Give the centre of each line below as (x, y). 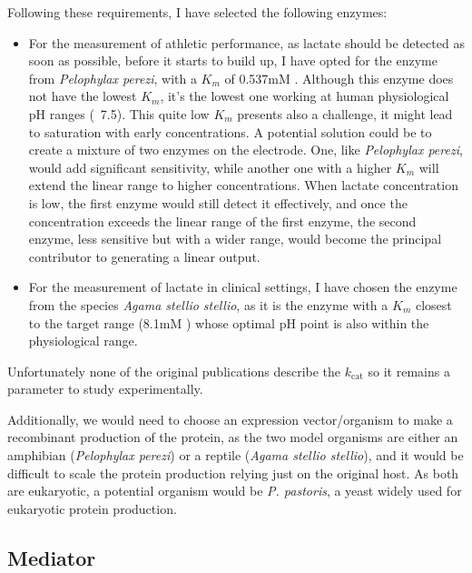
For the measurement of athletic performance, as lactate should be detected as (246, 42)
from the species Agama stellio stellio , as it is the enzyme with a (208, 304)
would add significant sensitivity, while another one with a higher (210, 167)
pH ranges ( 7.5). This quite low (119, 113)
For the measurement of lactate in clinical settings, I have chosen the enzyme (243, 287)
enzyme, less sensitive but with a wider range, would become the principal (235, 239)
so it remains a (409, 371)
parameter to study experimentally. (105, 389)
